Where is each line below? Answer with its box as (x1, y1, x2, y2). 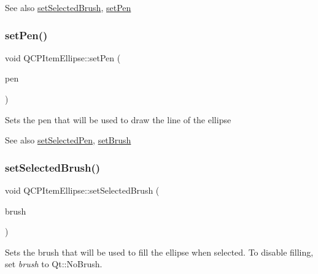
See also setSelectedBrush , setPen (5, 1, 131, 13)
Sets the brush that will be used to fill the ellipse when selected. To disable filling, (5, 245, 314, 258)
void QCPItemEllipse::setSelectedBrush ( (5, 184, 160, 196)
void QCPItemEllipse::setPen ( (5, 51, 121, 64)
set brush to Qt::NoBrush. (5, 257, 103, 270)
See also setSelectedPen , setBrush (5, 134, 131, 147)
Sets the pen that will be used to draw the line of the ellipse (5, 113, 231, 126)
